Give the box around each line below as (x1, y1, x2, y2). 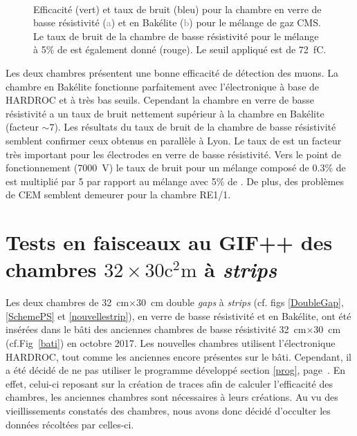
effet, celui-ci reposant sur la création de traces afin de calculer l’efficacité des (6, 376, 333, 390)
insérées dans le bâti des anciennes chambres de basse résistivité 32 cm (6, 322, 306, 337)
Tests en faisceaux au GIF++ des (6, 228, 333, 256)
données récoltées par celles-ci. (6, 417, 134, 431)
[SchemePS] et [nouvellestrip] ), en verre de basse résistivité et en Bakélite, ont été (6, 308, 351, 323)
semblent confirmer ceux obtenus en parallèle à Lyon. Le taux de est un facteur (6, 133, 342, 147)
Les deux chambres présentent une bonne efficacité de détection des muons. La (6, 65, 339, 79)
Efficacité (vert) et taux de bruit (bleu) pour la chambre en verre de (33, 1, 322, 16)
